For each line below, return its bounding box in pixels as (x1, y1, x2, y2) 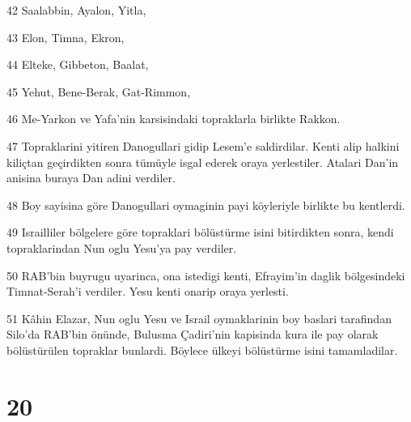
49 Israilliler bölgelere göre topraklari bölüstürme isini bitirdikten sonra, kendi (6, 224, 394, 241)
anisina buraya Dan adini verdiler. (6, 169, 176, 186)
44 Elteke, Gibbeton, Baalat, (6, 56, 149, 73)
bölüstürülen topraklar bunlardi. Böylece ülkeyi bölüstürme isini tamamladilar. (6, 341, 398, 358)
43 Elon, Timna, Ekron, (6, 28, 125, 45)
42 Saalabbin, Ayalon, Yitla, (6, 2, 146, 18)
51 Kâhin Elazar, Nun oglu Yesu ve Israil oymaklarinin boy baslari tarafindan (6, 309, 392, 326)
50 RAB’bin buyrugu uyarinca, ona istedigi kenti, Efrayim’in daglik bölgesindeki (6, 266, 405, 283)
